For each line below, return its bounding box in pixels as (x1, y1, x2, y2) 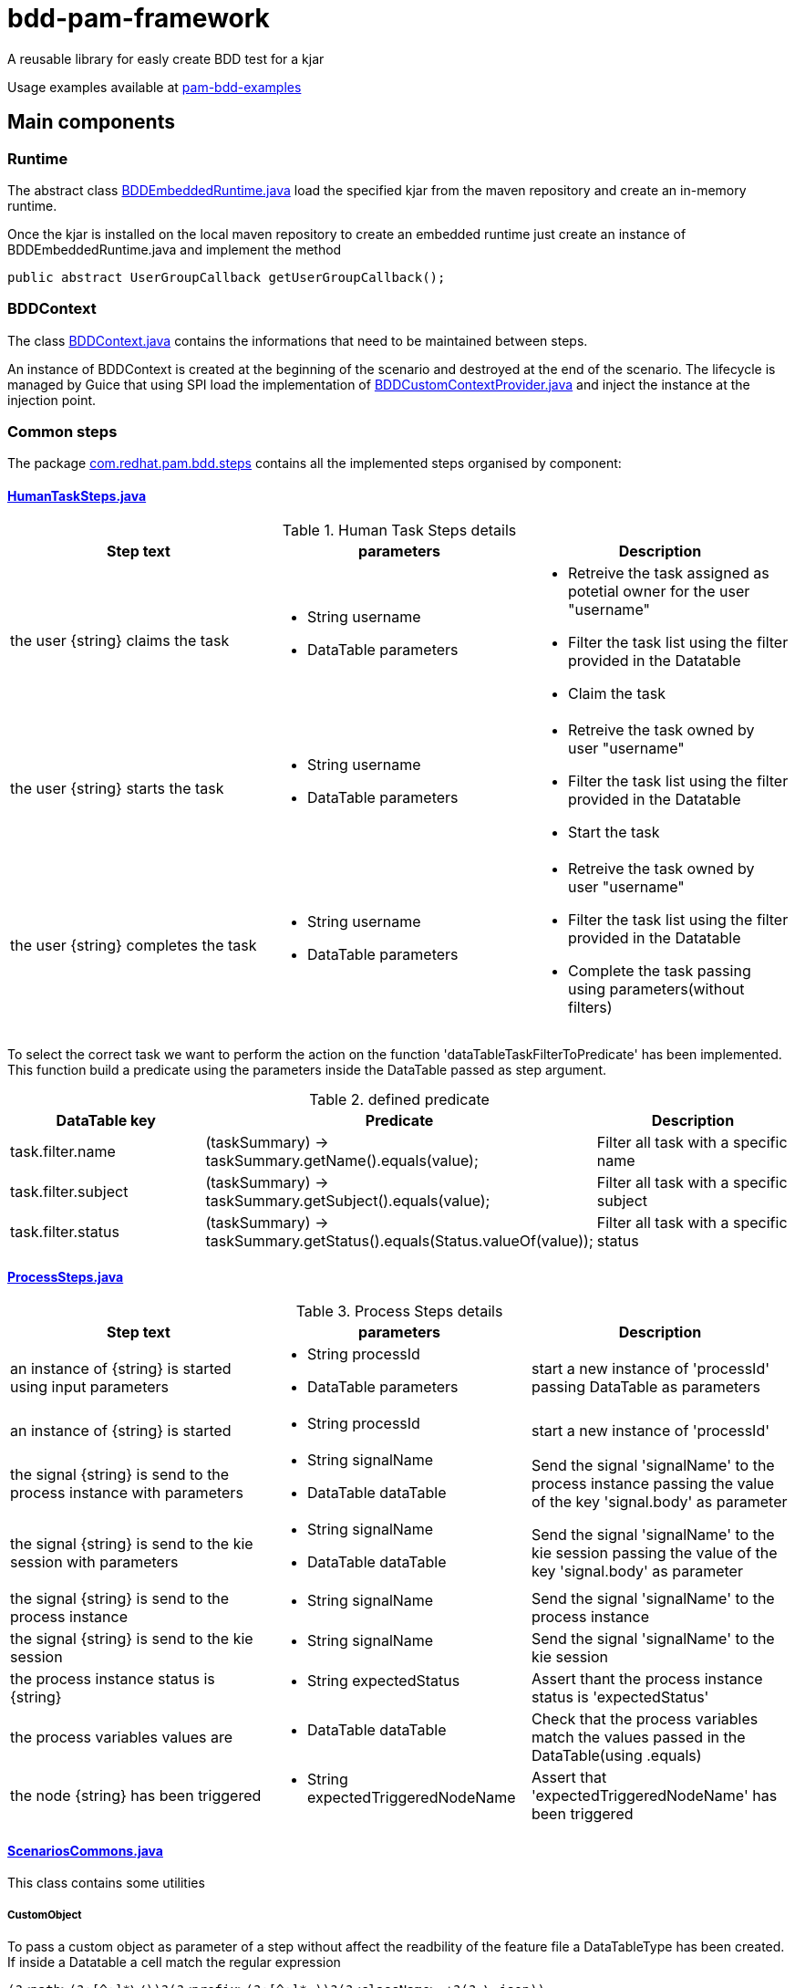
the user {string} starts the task (10, 778, 224, 797)
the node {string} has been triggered (10, 1785, 262, 1805)
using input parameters (10, 1377, 170, 1396)
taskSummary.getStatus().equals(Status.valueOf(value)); (205, 1231, 594, 1250)
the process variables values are (10, 1727, 232, 1746)
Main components (7, 110, 175, 134)
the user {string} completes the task (10, 935, 257, 954)
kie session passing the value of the (531, 1543, 778, 1562)
